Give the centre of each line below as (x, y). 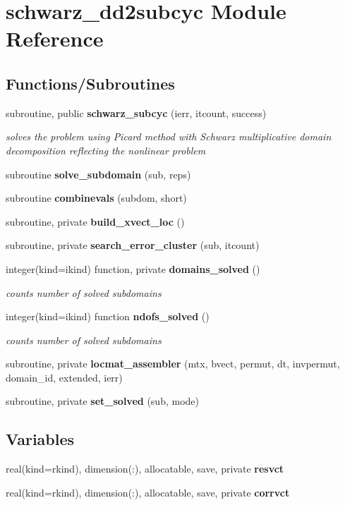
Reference (55, 38)
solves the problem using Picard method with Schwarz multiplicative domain (169, 136)
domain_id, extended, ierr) (64, 377)
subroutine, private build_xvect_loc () (95, 221)
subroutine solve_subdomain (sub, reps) (98, 174)
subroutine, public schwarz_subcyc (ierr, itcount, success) (136, 112)
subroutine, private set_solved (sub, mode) (102, 401)
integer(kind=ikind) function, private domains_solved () (133, 268)
